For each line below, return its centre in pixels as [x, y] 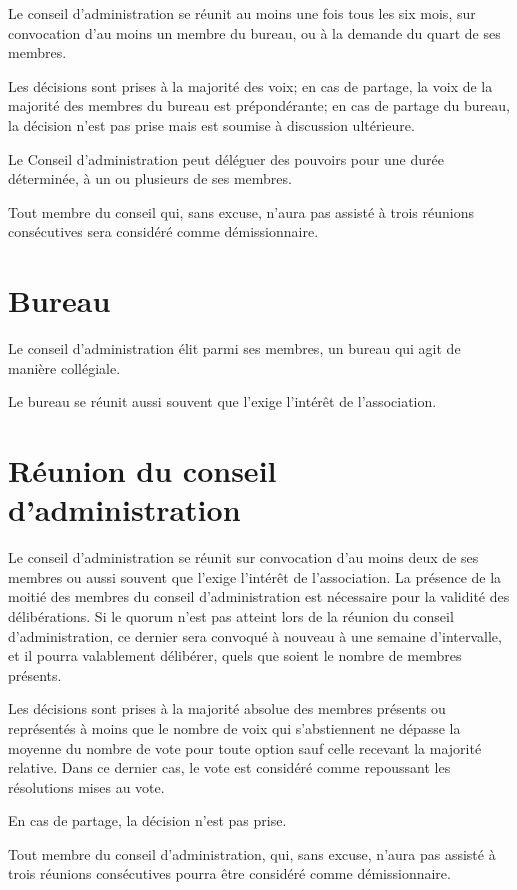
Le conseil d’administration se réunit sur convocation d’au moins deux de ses [243, 557]
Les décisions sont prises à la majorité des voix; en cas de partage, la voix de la [250, 85]
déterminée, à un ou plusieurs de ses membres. [150, 178]
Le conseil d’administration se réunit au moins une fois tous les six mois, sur [242, 13]
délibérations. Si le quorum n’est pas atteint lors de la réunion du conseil [231, 615]
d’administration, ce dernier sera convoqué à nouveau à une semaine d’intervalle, [255, 635]
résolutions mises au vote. [86, 786]
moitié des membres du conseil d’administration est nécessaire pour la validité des [259, 596]
